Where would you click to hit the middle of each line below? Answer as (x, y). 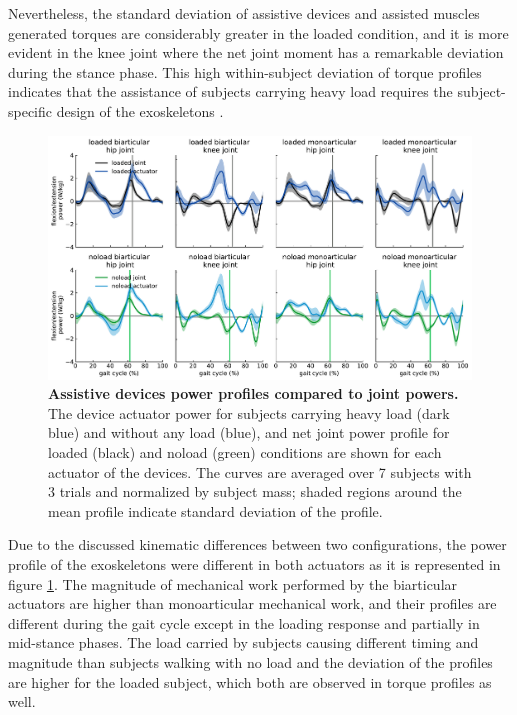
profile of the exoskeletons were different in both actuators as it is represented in (254, 564)
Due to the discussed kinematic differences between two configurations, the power (257, 544)
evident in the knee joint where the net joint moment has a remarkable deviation (256, 52)
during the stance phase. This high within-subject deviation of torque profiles (245, 71)
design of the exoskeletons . (140, 110)
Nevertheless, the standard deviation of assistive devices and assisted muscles (244, 13)
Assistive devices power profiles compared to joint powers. (253, 393)
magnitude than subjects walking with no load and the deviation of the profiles (250, 661)
